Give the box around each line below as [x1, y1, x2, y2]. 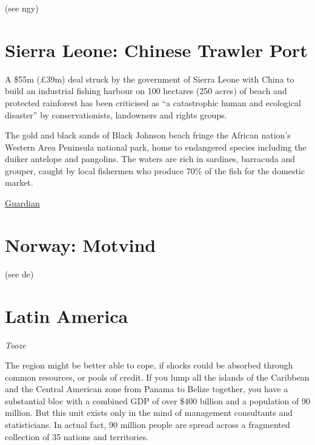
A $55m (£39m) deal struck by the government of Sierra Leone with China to [5, 72, 294, 85]
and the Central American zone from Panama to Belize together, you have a [5, 382, 288, 395]
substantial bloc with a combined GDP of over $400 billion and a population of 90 [5, 394, 310, 407]
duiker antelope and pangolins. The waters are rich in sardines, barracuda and [5, 152, 295, 165]
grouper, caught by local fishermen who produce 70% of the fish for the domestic [5, 164, 305, 177]
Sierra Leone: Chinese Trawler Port [5, 37, 308, 62]
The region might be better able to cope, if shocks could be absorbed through [5, 359, 293, 372]
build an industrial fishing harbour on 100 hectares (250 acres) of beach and [5, 84, 287, 97]
